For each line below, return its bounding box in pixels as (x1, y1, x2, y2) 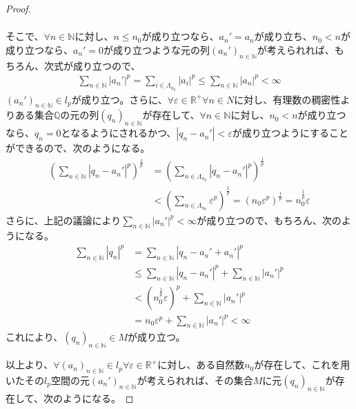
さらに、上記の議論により (6, 212, 121, 227)
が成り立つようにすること (232, 126, 348, 140)
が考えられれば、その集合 (137, 373, 253, 388)
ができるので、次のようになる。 (6, 141, 150, 155)
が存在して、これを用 (254, 357, 350, 372)
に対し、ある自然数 (157, 357, 245, 372)
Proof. (6, 1, 31, 15)
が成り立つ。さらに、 (71, 92, 168, 106)
